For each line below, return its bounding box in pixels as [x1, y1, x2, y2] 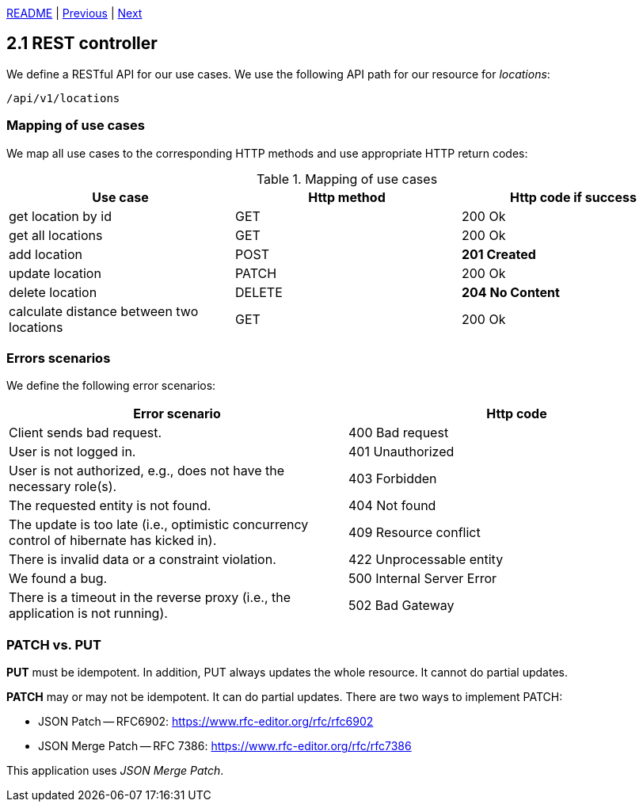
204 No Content [461, 284, 560, 300]
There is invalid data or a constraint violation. [9, 551, 276, 568]
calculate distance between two [9, 303, 199, 319]
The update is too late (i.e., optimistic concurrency [9, 516, 309, 533]
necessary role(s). [9, 478, 117, 495]
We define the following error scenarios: [6, 379, 216, 393]
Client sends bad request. [9, 425, 162, 441]
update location [9, 265, 101, 281]
